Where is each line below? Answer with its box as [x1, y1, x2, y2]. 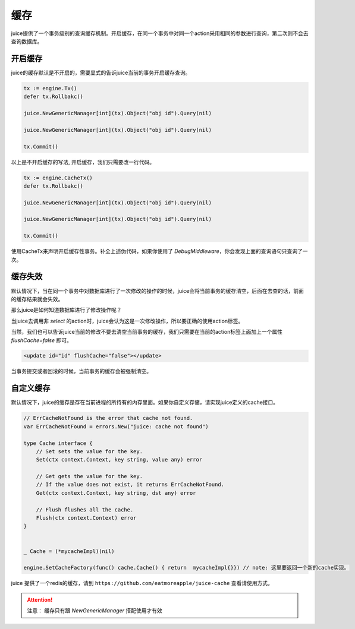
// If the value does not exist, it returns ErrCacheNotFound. [36, 481, 225, 488]
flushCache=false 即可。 [11, 336, 73, 344]
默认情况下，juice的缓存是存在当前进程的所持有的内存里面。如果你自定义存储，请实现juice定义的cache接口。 [11, 399, 279, 406]
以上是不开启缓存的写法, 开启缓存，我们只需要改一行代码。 [11, 158, 155, 166]
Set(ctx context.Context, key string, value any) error [36, 456, 203, 463]
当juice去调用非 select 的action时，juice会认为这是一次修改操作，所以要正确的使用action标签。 [11, 317, 244, 324]
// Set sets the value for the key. [36, 448, 143, 454]
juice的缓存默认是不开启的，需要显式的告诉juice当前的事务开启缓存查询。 [11, 69, 191, 76]
